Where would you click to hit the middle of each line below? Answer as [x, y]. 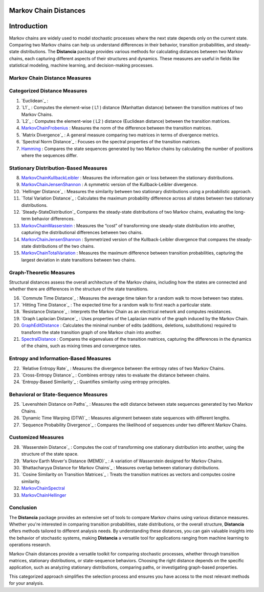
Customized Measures [36, 438]
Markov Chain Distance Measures [50, 78]
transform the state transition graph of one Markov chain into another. [92, 332]
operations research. [30, 545]
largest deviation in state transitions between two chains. [79, 260]
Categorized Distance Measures [48, 91]
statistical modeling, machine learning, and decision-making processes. [81, 66]
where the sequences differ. [50, 155]
